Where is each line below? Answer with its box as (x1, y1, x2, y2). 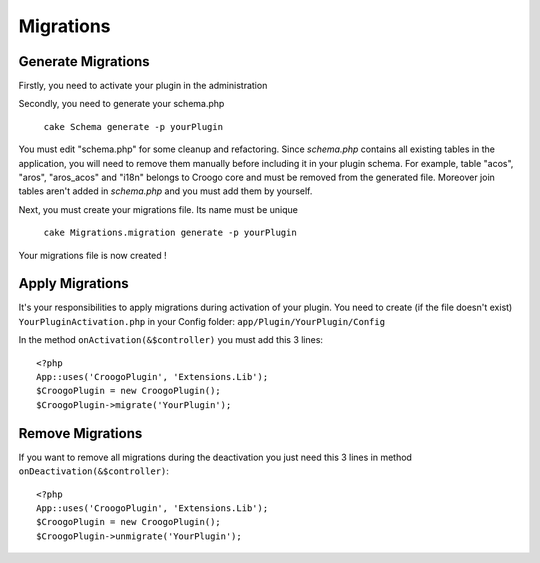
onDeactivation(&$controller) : (18, 465, 170, 477)
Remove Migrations (18, 425, 143, 442)
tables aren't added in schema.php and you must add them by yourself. (18, 185, 313, 197)
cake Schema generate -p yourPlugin (43, 121, 224, 132)
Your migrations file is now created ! (18, 249, 167, 261)
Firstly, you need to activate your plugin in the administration (18, 80, 268, 92)
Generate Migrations (18, 53, 150, 70)
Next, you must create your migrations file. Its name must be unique (18, 203, 299, 215)
